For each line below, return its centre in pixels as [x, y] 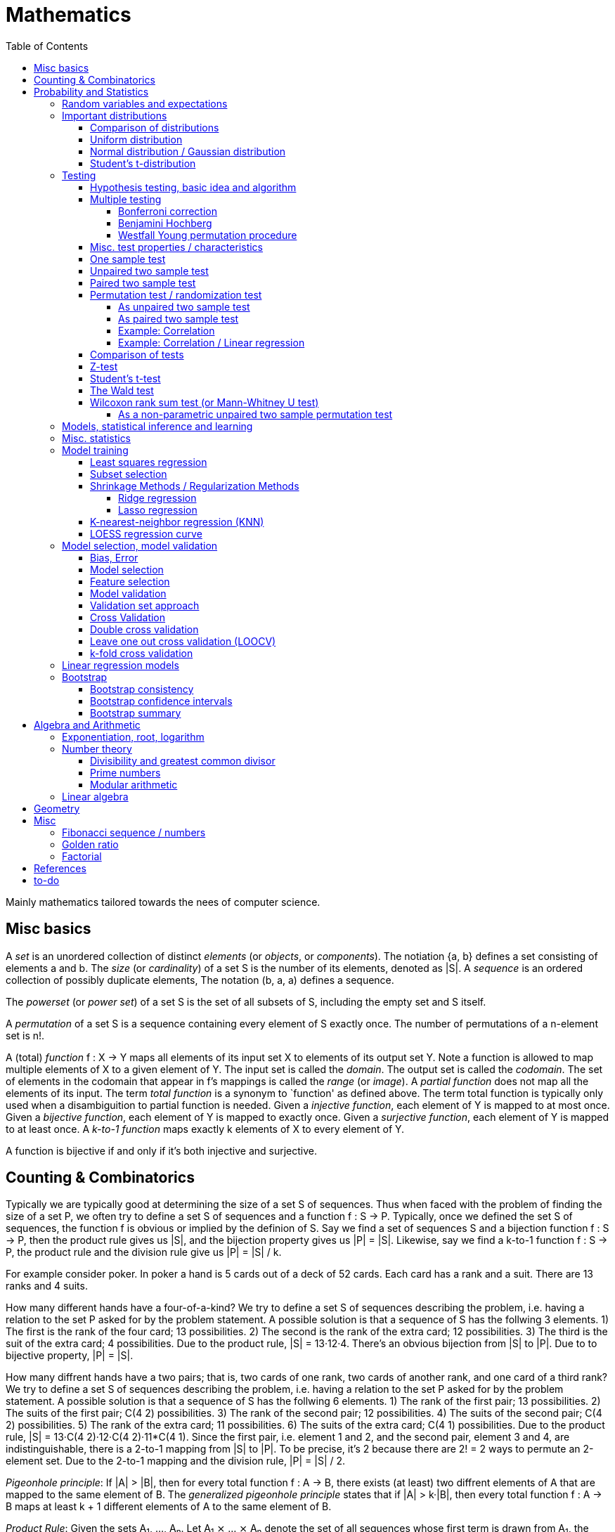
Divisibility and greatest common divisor [183, 760]
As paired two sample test [179, 318]
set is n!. [25, 1035]
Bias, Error [114, 557]
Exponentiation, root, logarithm [133, 736]
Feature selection [130, 581]
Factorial [82, 856]
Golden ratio [90, 844]
